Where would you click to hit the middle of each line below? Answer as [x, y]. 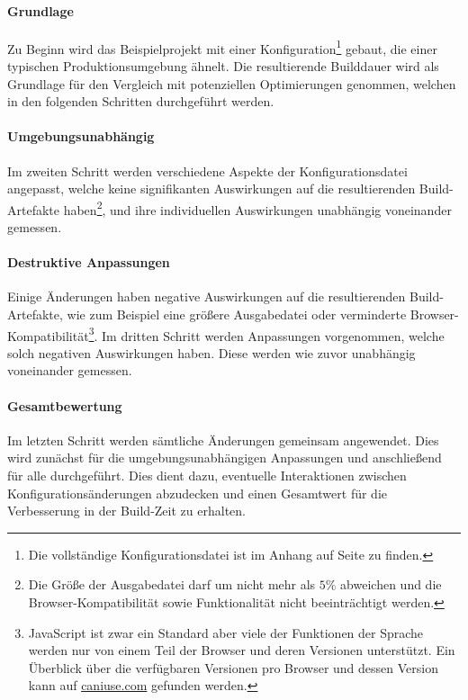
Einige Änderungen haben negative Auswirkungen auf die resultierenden [207, 296]
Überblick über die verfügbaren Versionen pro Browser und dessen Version [233, 667]
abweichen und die [391, 584]
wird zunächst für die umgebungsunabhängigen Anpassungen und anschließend [225, 458]
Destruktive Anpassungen [89, 262]
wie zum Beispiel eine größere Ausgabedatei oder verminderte [237, 314]
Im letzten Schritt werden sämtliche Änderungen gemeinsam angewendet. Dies [223, 440]
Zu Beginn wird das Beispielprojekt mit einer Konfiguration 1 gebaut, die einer [222, 47]
